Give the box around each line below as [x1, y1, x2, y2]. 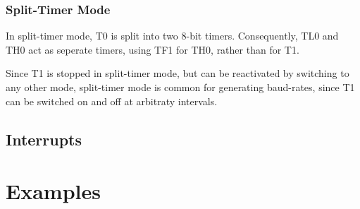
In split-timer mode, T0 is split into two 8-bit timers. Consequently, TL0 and [6, 28, 339, 43]
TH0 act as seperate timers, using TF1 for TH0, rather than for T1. [6, 42, 299, 56]
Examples [6, 177, 101, 205]
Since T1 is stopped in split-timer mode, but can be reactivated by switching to [6, 66, 349, 80]
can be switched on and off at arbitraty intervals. [6, 93, 218, 108]
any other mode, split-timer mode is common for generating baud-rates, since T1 [6, 80, 355, 94]
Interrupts [6, 128, 82, 150]
